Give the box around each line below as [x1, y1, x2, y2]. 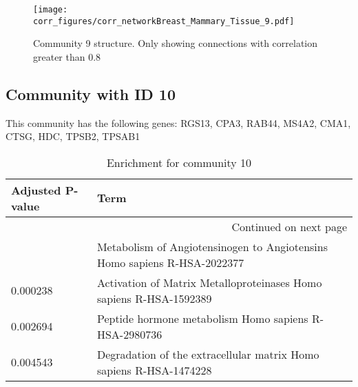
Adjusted [11, 181, 61, 198]
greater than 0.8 [33, 49, 101, 63]
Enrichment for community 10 [106, 154, 252, 170]
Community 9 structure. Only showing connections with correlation [33, 36, 318, 50]
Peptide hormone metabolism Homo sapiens [96, 310, 308, 326]
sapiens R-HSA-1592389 [96, 290, 212, 306]
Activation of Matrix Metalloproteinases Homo [96, 274, 322, 290]
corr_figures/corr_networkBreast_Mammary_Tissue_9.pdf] [33, 16, 295, 26]
